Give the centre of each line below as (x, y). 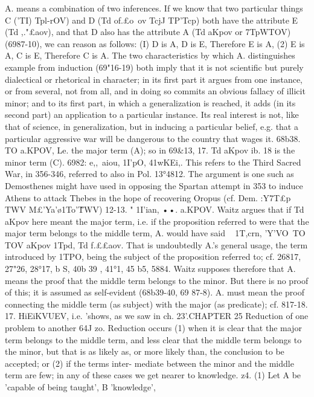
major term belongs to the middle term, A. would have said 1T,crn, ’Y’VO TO (155, 233)
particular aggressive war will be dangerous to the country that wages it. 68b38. (153, 138)
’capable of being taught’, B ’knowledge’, (80, 387)
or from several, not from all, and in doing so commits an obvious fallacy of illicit (155, 91)
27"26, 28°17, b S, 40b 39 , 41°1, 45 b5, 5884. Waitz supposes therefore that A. (150, 269)
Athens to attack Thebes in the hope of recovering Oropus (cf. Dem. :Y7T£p (148, 197)
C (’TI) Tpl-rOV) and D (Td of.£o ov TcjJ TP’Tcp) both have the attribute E (152, 20)
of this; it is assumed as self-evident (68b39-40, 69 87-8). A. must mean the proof (155, 292)
